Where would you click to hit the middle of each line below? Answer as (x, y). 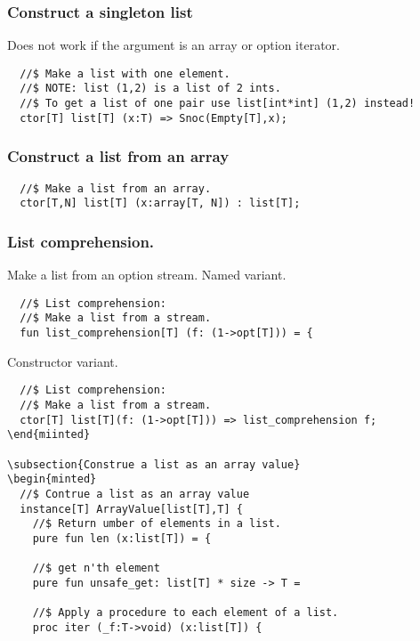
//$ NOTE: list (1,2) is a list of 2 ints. (150, 89)
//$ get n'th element (96, 568)
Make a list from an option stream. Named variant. (147, 275)
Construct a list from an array (118, 156)
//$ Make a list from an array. (116, 188)
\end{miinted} (49, 435)
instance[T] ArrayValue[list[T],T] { (131, 509)
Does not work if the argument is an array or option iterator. (174, 45)
